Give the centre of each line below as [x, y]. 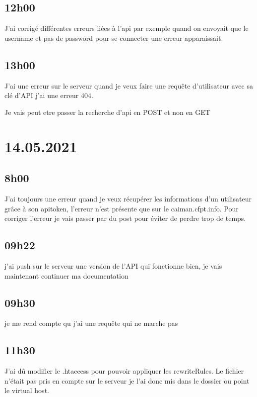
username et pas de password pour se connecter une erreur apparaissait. [114, 38]
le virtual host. [27, 390]
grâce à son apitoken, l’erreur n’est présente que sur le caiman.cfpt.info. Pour [122, 208]
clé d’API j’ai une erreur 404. [49, 95]
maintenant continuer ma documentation [66, 275]
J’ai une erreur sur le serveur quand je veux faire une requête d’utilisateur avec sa [129, 85]
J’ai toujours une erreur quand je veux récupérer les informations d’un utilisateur [128, 198]
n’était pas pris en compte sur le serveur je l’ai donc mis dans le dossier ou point [127, 380]
